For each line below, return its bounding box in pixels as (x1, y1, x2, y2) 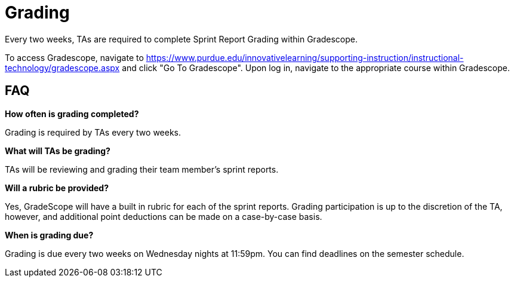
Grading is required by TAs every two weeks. (5, 127, 181, 137)
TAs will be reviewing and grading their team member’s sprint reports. (5, 164, 279, 174)
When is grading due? (5, 229, 94, 240)
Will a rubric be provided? (5, 182, 109, 193)
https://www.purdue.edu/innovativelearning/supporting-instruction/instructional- (146, 52, 464, 63)
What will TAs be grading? (5, 145, 110, 156)
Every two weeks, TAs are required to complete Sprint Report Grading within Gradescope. (5, 33, 358, 44)
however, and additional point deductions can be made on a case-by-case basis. (5, 211, 322, 222)
